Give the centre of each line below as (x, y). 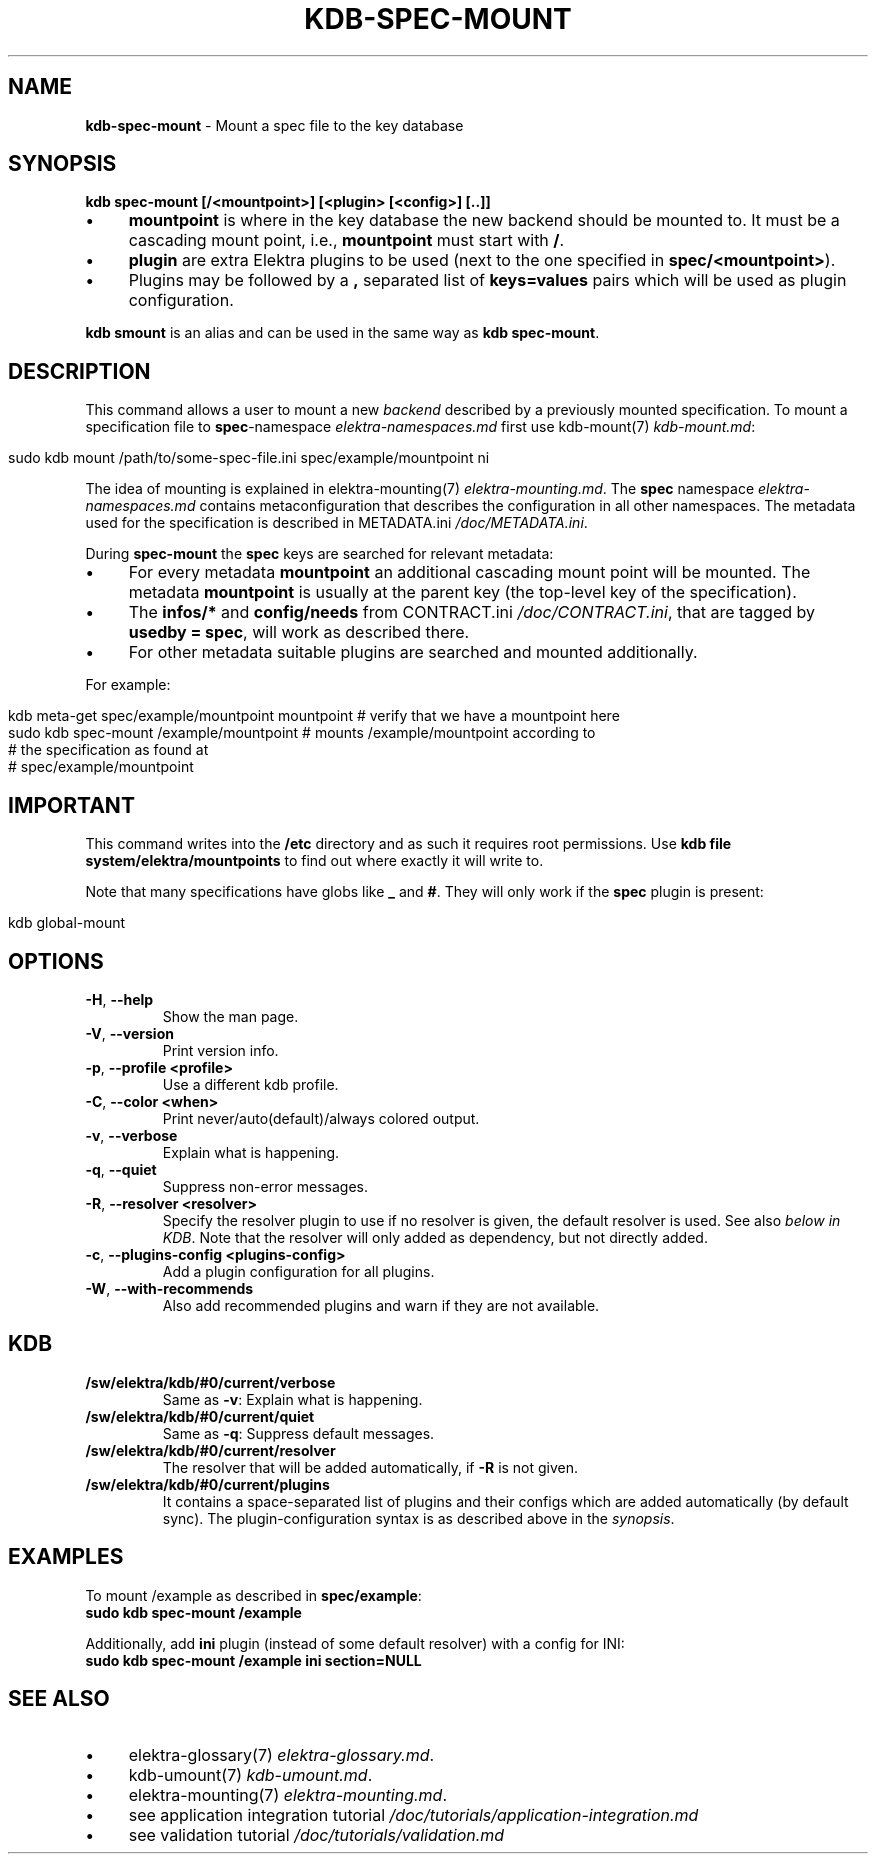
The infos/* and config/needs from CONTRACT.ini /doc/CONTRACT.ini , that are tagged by (472, 612)
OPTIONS (56, 961)
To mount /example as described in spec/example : (253, 1595)
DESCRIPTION (79, 371)
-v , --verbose (131, 1135)
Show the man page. (230, 1016)
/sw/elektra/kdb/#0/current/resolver (210, 1450)
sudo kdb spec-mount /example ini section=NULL (253, 1660)
